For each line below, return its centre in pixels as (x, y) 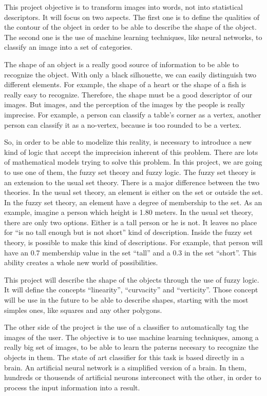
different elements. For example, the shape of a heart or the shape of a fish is (125, 84)
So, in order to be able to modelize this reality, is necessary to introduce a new (128, 142)
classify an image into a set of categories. (68, 47)
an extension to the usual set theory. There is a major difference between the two (132, 182)
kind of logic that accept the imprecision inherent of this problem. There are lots (131, 152)
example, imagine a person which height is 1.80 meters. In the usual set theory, (129, 212)
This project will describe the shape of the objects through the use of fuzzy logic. (132, 279)
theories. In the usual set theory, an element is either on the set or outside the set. (133, 192)
